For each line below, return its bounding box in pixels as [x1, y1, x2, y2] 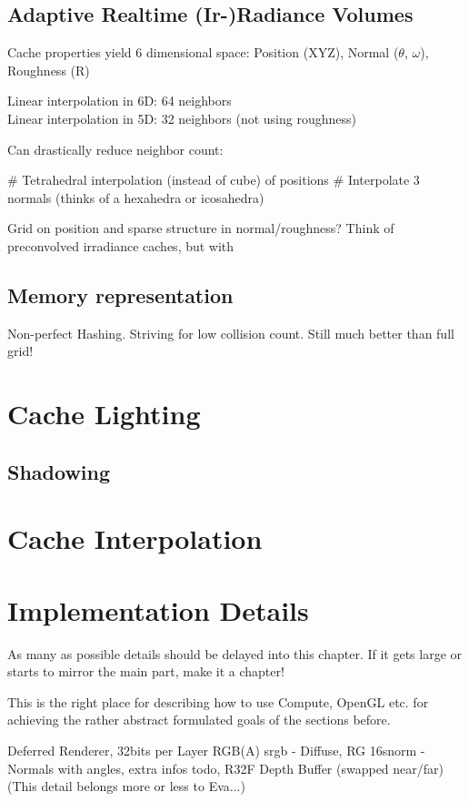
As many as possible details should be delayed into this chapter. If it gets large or [7, 644, 463, 663]
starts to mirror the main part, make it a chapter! [7, 662, 284, 681]
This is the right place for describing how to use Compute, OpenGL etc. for [7, 692, 429, 711]
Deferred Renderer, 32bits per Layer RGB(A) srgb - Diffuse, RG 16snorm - [7, 740, 425, 759]
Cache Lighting [7, 395, 201, 432]
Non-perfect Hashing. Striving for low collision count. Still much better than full [7, 323, 454, 342]
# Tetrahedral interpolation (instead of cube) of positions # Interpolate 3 [7, 170, 420, 189]
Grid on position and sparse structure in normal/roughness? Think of [7, 218, 394, 238]
